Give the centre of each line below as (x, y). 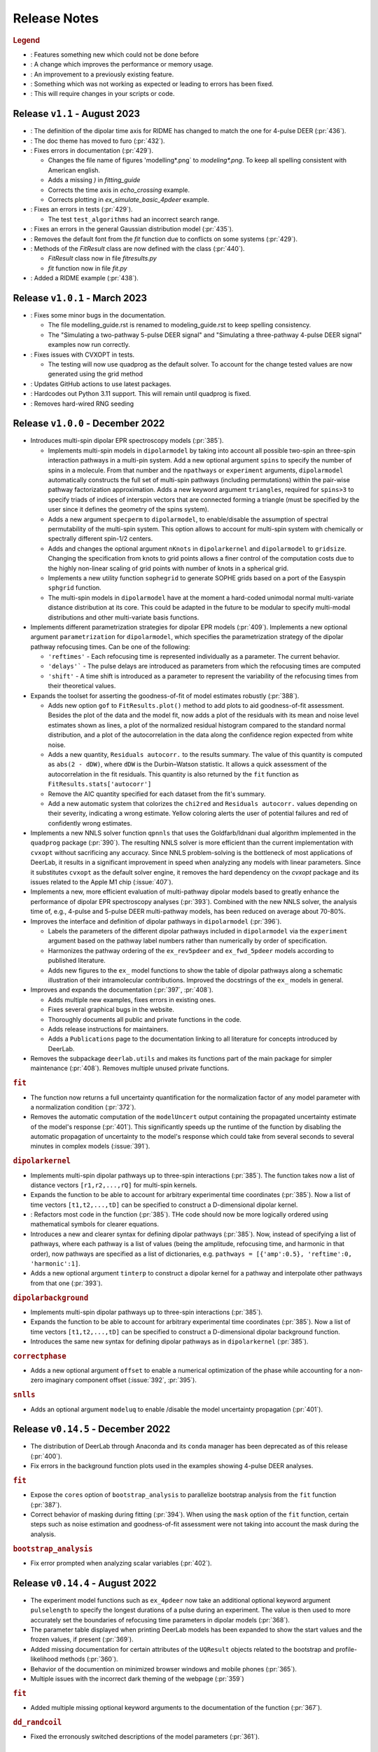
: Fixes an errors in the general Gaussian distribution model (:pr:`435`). (132, 229)
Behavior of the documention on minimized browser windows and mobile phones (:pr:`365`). (164, 1669)
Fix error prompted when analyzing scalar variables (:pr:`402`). (121, 1563)
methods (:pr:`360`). (89, 1659)
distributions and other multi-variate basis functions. (124, 617)
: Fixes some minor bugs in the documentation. (98, 315)
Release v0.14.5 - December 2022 (92, 1429)
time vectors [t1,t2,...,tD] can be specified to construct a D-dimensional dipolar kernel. (164, 1205)
